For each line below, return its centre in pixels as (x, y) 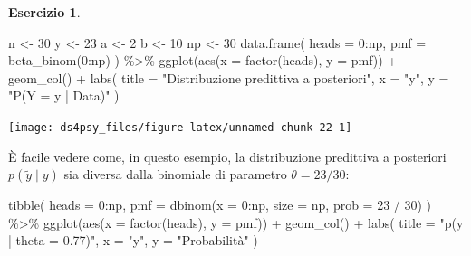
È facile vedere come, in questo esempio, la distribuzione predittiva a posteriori (227, 156)
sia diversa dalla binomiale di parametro (175, 174)
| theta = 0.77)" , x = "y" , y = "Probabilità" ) (133, 240)
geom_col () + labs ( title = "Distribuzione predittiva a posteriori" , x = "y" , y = (229, 77)
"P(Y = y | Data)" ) (64, 95)
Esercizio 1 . (44, 12)
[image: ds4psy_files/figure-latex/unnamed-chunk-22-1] (180, 127)
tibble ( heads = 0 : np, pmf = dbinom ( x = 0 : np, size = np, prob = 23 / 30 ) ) (220, 205)
